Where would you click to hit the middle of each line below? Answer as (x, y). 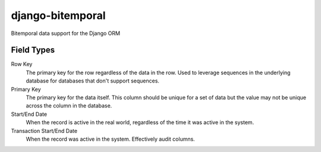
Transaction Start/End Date (44, 131)
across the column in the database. (69, 106)
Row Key (22, 64)
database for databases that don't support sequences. (93, 81)
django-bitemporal (59, 15)
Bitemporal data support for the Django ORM (66, 33)
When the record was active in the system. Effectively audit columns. (111, 139)
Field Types (33, 50)
